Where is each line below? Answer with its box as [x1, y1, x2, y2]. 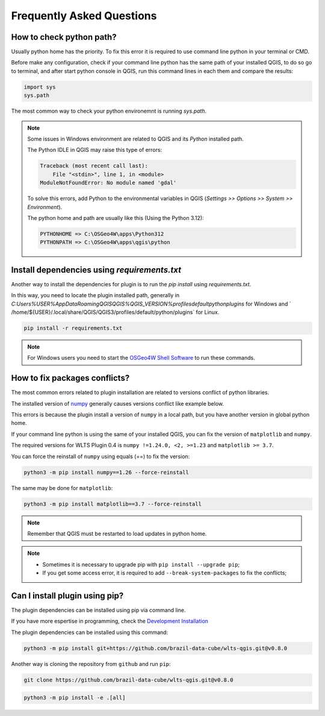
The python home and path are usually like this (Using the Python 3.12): [27, 214, 204, 221]
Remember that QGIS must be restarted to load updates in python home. [27, 530, 207, 537]
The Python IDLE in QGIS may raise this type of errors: [27, 146, 162, 154]
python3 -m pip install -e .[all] [23, 694, 126, 702]
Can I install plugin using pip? [11, 591, 124, 601]
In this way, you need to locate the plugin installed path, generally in [11, 292, 180, 299]
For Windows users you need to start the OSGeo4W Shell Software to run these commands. [27, 354, 255, 362]
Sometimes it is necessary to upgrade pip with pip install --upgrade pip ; [42, 561, 240, 568]
